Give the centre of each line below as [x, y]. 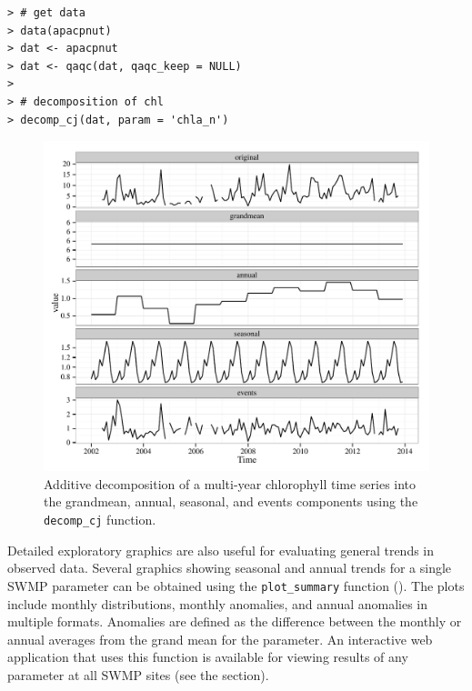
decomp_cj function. [100, 520]
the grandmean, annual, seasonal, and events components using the [231, 501]
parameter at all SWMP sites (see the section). [138, 674]
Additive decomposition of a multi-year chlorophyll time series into [230, 483]
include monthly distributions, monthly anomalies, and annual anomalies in [218, 603]
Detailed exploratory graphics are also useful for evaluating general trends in [221, 550]
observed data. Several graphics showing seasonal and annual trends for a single [230, 568]
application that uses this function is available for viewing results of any [208, 657]
